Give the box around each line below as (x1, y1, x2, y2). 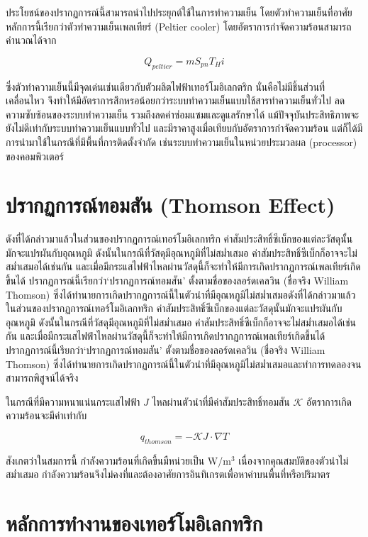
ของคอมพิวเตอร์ (6, 148, 64, 163)
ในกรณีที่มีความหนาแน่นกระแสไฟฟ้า (6, 394, 140, 409)
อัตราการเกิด (306, 394, 352, 409)
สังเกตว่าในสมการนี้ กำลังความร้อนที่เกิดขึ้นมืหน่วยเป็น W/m (6, 453, 231, 467)
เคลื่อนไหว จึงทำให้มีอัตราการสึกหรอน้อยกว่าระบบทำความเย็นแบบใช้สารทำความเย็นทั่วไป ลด (6, 93, 345, 108)
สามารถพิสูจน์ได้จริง (6, 370, 79, 385)
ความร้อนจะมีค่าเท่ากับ (6, 408, 87, 423)
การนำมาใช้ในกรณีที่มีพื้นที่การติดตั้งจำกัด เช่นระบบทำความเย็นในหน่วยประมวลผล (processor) (6, 134, 357, 149)
